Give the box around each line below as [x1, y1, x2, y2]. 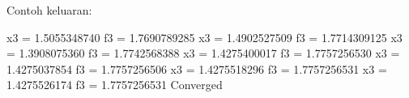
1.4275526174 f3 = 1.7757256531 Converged [6, 76, 223, 93]
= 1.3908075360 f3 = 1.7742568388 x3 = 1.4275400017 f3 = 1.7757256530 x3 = [6, 45, 400, 62]
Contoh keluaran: [6, 2, 92, 18]
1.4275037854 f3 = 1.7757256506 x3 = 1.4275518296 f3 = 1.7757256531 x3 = [6, 60, 387, 77]
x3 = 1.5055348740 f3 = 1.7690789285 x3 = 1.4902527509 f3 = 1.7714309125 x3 [6, 28, 403, 45]
